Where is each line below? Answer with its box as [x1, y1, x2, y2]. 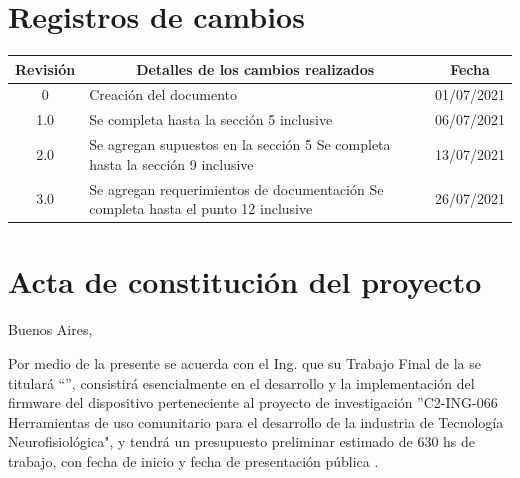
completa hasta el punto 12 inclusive [89, 198, 313, 219]
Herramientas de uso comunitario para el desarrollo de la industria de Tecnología [8, 411, 504, 432]
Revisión [15, 58, 76, 79]
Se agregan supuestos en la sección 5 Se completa [89, 134, 391, 155]
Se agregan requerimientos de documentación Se [89, 178, 384, 199]
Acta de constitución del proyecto [8, 261, 482, 302]
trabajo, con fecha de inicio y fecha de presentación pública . [8, 450, 379, 471]
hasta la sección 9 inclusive [89, 153, 254, 174]
